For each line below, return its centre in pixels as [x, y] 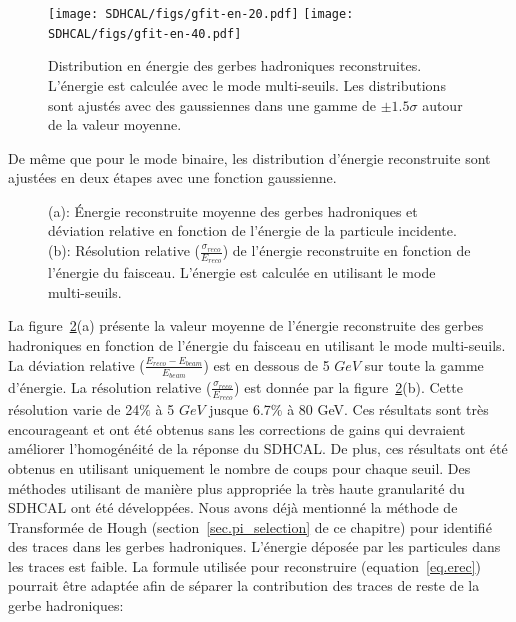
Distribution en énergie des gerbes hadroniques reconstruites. [235, 65]
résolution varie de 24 [74, 409]
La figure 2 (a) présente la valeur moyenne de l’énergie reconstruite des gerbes [246, 325]
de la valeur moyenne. [115, 124]
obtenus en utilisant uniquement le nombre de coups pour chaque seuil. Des [239, 467]
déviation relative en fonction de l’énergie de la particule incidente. [252, 230]
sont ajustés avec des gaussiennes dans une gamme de [212, 104]
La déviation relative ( [76, 364]
